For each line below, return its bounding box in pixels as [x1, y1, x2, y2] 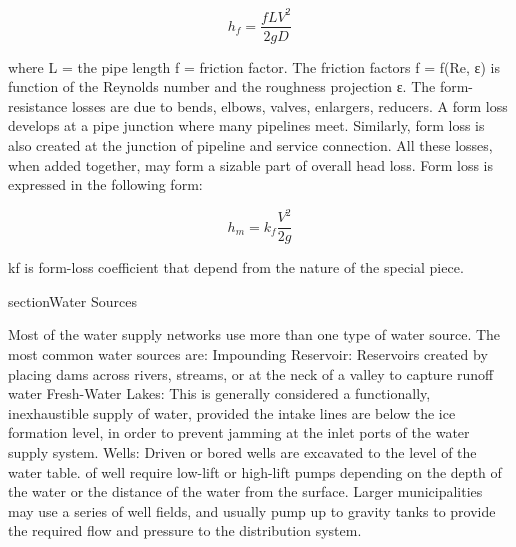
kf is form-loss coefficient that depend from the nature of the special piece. [8, 257, 464, 278]
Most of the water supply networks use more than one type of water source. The [8, 324, 501, 345]
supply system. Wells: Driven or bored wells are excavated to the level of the [8, 442, 477, 463]
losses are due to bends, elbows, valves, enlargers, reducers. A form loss [71, 95, 508, 116]
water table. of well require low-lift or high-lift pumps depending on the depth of [8, 461, 502, 482]
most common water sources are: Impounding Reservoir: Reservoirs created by [8, 344, 488, 365]
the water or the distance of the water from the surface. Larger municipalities [8, 481, 483, 502]
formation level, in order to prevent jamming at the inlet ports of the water [8, 422, 470, 443]
